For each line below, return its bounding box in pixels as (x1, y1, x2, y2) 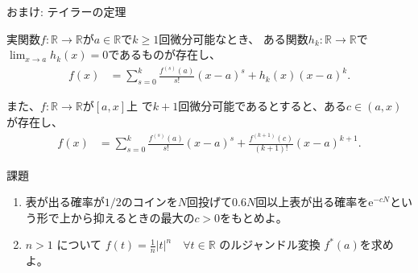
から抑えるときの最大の (70, 209, 195, 225)
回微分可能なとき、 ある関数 (159, 30, 308, 47)
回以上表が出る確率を (255, 193, 369, 210)
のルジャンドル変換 (219, 236, 321, 253)
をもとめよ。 (220, 209, 288, 225)
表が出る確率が (25, 193, 105, 210)
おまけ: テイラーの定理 (6, 3, 126, 19)
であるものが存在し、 (108, 46, 221, 63)
